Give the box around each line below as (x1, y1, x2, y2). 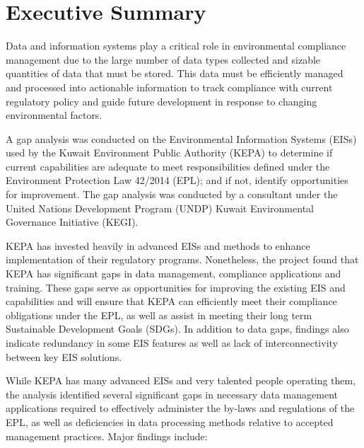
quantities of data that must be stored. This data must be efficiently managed (6, 66, 344, 81)
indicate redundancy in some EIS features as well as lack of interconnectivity (6, 335, 338, 350)
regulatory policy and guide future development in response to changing (6, 93, 317, 108)
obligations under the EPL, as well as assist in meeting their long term (6, 307, 312, 322)
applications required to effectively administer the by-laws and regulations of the (6, 401, 355, 415)
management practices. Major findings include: (6, 428, 208, 443)
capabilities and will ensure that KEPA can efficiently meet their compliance (6, 294, 337, 309)
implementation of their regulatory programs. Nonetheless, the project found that (6, 252, 359, 267)
